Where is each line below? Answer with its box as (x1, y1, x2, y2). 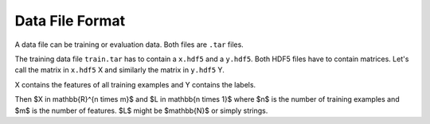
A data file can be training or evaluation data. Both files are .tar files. (14, 40, 244, 49)
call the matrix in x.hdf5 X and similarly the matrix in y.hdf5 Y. (14, 65, 225, 75)
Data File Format (14, 12, 126, 29)
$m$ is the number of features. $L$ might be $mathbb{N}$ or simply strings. (14, 106, 268, 115)
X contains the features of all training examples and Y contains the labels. (14, 79, 256, 89)
